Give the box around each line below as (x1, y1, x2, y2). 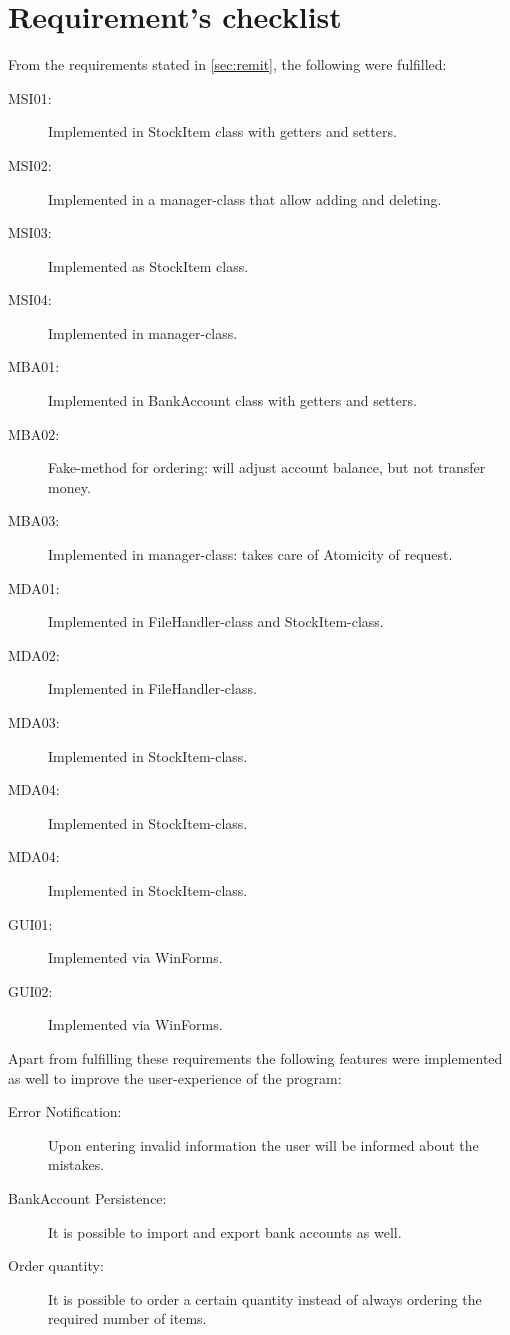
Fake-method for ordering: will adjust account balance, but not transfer (48, 457, 486, 478)
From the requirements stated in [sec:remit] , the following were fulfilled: (8, 54, 447, 75)
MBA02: (8, 423, 60, 444)
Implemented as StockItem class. (48, 255, 249, 276)
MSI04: (8, 289, 52, 310)
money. (48, 476, 91, 497)
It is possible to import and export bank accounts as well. (48, 1221, 402, 1242)
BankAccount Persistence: (8, 1187, 167, 1208)
